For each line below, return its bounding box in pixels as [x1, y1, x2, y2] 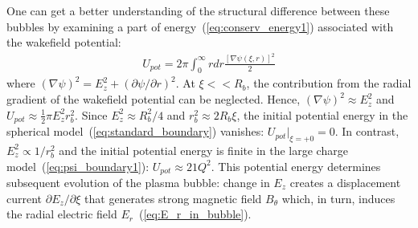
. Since [75, 106, 108, 123]
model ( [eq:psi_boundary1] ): [6, 157, 150, 174]
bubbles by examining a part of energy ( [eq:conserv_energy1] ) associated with [6, 18, 394, 35]
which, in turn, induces [281, 189, 395, 206]
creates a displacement [289, 173, 401, 190]
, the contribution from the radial [246, 75, 412, 92]
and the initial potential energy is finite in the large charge [59, 141, 348, 158]
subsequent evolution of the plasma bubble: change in [6, 173, 270, 190]
